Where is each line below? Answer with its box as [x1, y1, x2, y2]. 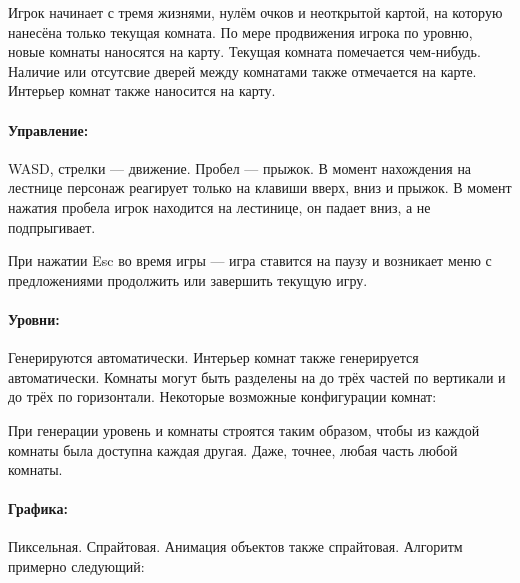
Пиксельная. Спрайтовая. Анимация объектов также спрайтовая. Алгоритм [8, 536, 463, 557]
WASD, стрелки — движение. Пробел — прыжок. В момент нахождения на [8, 157, 472, 178]
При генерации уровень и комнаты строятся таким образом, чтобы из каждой [8, 419, 480, 440]
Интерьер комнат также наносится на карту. [8, 80, 276, 101]
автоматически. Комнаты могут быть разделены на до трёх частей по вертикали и [8, 366, 506, 387]
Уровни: [8, 308, 60, 329]
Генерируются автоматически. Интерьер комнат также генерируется [8, 347, 419, 368]
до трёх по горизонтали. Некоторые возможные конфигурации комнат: [8, 386, 437, 407]
